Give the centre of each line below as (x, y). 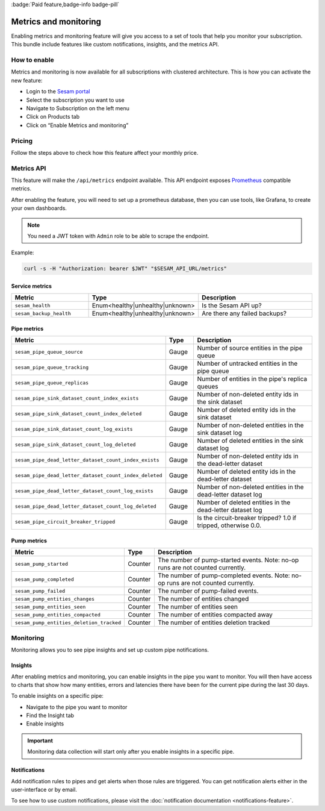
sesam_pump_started (42, 564)
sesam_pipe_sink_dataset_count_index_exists (77, 398)
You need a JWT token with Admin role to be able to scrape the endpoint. (118, 236)
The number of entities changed (203, 599)
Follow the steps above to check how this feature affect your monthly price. (105, 152)
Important (40, 741)
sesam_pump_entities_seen (50, 606)
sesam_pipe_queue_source (49, 352)
